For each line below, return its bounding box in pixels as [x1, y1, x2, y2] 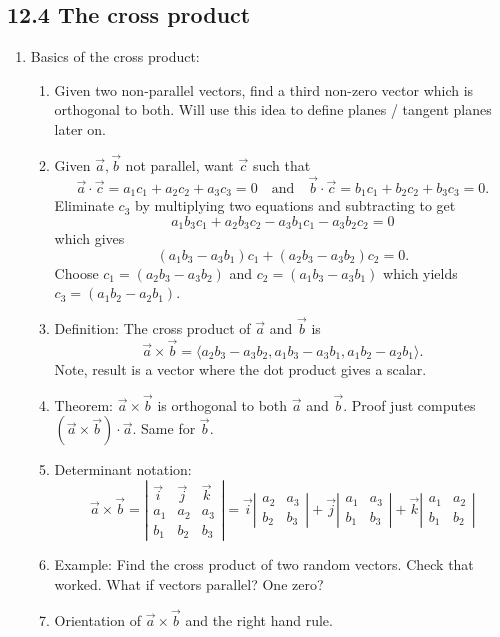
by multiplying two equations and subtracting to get [134, 195, 456, 216]
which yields [383, 262, 458, 283]
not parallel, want [125, 154, 234, 175]
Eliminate [54, 195, 114, 216]
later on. [54, 118, 106, 139]
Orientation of [54, 609, 141, 630]
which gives [54, 228, 125, 249]
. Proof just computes [343, 394, 476, 415]
